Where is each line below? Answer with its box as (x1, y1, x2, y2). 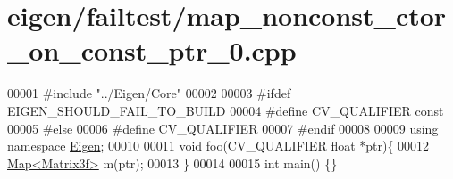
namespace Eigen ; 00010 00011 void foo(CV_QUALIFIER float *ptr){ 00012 (7, 136, 430, 155)
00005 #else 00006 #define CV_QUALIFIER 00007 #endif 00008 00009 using (7, 118, 439, 137)
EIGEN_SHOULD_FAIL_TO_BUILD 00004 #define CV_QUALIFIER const (7, 101, 444, 119)
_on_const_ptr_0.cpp (7, 32, 297, 69)
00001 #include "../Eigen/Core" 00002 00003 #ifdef (7, 84, 291, 102)
